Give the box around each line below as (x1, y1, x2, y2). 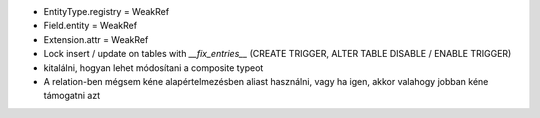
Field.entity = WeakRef (43, 20, 138, 32)
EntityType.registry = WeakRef (43, 6, 170, 17)
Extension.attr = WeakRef (43, 33, 149, 45)
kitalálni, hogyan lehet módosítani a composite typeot (43, 61, 264, 74)
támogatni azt (43, 90, 100, 102)
